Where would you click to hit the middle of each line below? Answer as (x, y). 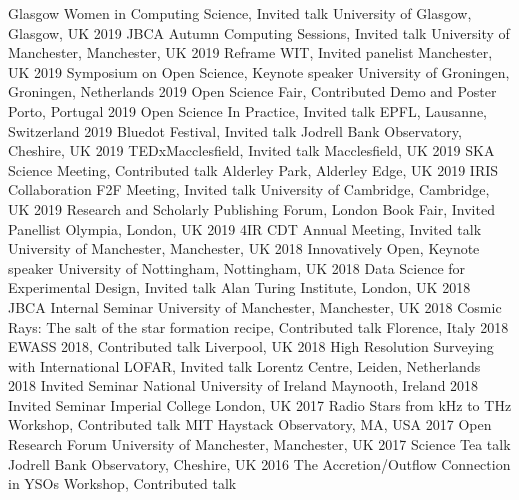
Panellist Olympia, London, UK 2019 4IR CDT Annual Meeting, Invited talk (245, 228)
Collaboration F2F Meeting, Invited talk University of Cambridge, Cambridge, (249, 189)
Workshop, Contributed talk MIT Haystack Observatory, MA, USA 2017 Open (250, 424)
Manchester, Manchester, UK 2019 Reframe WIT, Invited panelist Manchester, (250, 52)
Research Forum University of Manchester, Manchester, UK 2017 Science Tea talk (259, 444)
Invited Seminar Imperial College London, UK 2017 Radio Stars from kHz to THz (260, 404)
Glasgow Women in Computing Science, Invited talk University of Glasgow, (240, 13)
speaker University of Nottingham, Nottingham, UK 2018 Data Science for (237, 267)
